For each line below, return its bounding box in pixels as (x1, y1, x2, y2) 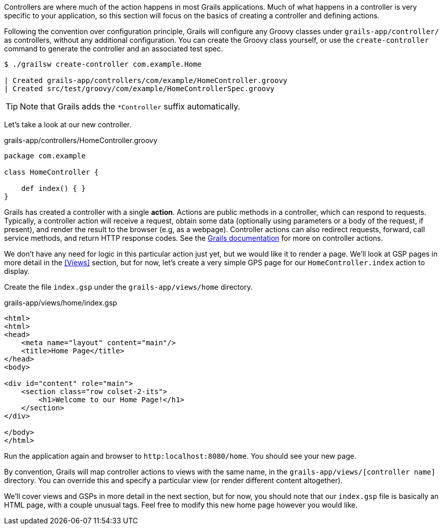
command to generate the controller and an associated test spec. (4, 44, 223, 53)
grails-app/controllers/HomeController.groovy (4, 136, 158, 145)
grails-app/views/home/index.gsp (4, 298, 117, 307)
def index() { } (21, 184, 86, 192)
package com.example (4, 152, 86, 160)
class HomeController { (4, 168, 99, 176)
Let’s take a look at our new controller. (4, 120, 132, 129)
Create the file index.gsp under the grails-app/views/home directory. (4, 283, 253, 291)
